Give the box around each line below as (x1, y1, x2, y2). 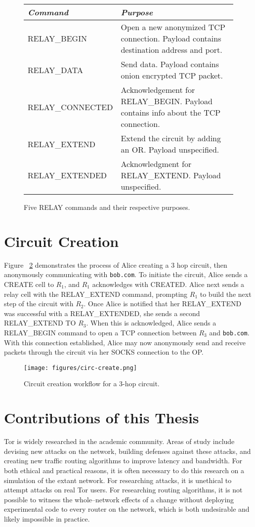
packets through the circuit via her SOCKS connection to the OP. (4, 347, 204, 357)
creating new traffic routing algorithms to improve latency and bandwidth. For (4, 455, 242, 466)
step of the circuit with (4, 298, 74, 309)
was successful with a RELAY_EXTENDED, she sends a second (4, 308, 200, 318)
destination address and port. (121, 44, 222, 55)
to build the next (200, 288, 252, 299)
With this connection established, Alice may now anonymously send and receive (4, 337, 246, 347)
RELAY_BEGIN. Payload (121, 95, 212, 107)
